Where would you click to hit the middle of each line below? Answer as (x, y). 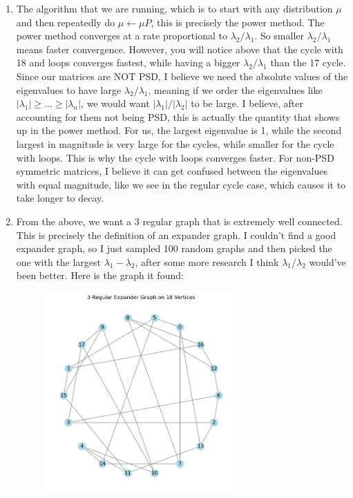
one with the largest (59, 261)
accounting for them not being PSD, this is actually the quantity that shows (178, 116)
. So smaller (279, 36)
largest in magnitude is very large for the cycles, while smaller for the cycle (175, 143)
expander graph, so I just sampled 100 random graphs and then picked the (174, 248)
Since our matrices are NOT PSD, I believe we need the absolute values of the (182, 76)
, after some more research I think (207, 261)
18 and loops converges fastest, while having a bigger (128, 63)
